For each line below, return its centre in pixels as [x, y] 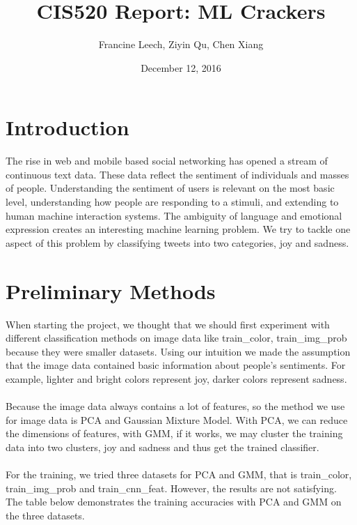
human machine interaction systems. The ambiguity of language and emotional [174, 215]
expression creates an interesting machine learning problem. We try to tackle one [178, 229]
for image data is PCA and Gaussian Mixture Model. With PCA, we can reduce [177, 419]
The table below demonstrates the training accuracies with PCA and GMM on [174, 502]
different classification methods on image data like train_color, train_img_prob [176, 338]
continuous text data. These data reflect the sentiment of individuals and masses [177, 174]
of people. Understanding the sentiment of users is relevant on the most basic [170, 188]
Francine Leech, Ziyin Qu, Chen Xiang [181, 44]
